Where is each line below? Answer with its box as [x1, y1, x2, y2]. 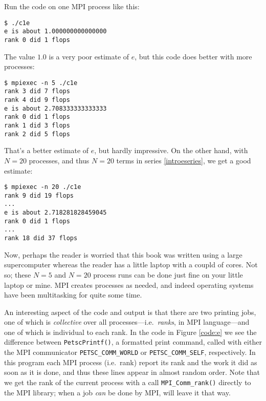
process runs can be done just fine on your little [93, 269, 243, 280]
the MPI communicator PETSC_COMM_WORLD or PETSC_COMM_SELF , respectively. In [4, 347, 256, 357]
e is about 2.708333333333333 [4, 104, 107, 112]
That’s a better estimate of [4, 145, 89, 156]
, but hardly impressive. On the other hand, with [94, 145, 248, 156]
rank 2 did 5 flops [4, 130, 70, 138]
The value [4, 51, 35, 61]
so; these [4, 269, 31, 280]
